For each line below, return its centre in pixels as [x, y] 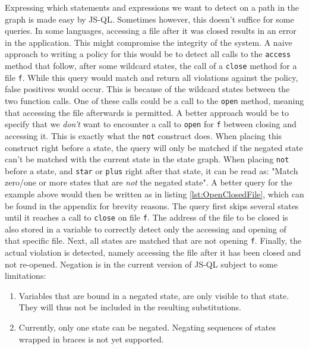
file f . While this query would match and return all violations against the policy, [152, 77]
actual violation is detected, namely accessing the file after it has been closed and [153, 252]
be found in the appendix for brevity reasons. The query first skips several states [152, 205]
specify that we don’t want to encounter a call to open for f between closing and [151, 124]
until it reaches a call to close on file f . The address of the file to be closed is [146, 217]
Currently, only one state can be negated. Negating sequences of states [147, 327]
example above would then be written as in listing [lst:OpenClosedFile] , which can [154, 194]
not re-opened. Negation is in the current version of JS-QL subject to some [141, 264]
